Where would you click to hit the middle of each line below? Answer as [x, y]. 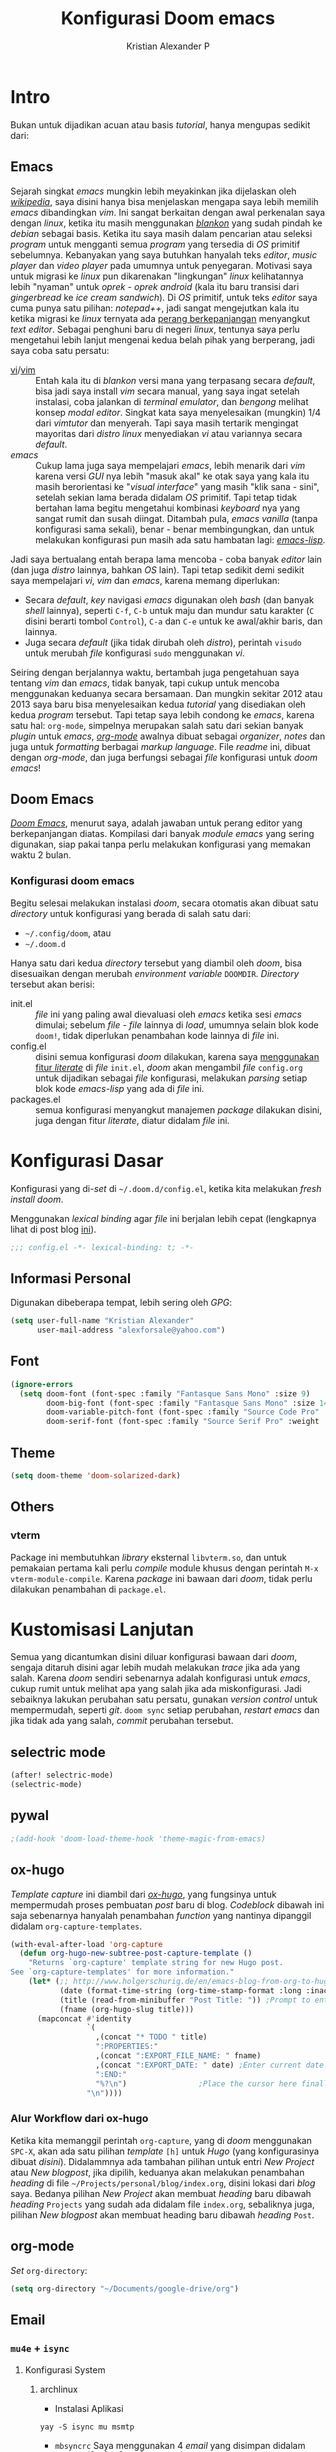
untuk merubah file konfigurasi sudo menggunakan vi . [134, 653]
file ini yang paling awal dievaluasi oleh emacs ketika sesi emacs [168, 1014]
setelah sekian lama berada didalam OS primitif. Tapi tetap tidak [166, 497]
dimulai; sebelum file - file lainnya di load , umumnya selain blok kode [177, 1024]
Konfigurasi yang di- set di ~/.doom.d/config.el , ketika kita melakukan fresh [166, 1188]
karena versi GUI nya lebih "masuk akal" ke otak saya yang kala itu [172, 476]
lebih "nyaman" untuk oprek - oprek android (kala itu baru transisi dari [155, 286]
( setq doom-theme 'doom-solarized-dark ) [96, 1475]
